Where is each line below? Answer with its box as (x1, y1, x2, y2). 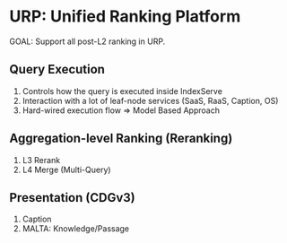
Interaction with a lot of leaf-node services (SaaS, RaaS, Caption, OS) (22, 95, 279, 106)
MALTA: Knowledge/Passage (22, 223, 130, 234)
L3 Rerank (22, 154, 61, 165)
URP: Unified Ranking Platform (9, 6, 241, 27)
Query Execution (9, 62, 106, 77)
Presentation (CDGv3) (9, 190, 136, 205)
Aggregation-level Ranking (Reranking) (9, 131, 233, 146)
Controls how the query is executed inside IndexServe (22, 85, 222, 96)
